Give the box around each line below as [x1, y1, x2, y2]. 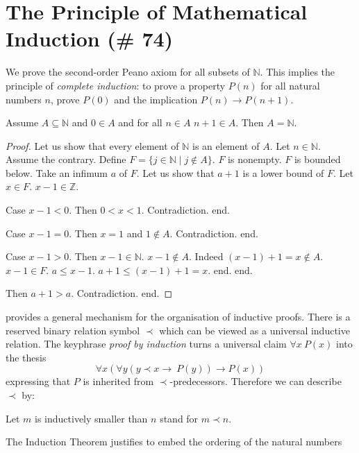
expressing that [6, 374, 71, 388]
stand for [160, 411, 199, 425]
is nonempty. [228, 152, 282, 166]
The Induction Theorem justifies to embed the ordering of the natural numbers [6, 434, 342, 449]
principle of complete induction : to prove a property [6, 78, 226, 92]
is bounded [294, 152, 341, 166]
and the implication [114, 92, 198, 106]
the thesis [6, 350, 47, 364]
